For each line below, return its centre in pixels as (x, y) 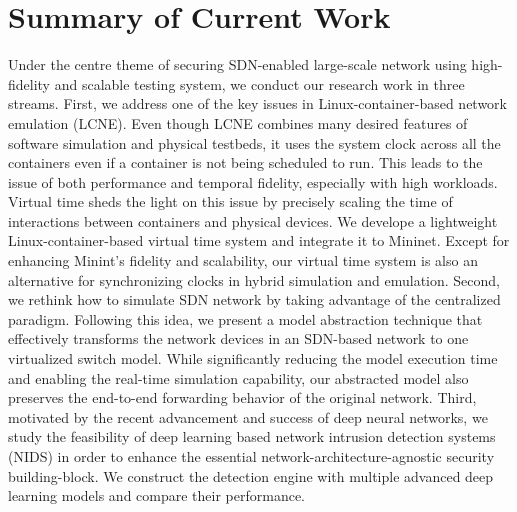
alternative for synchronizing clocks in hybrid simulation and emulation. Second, (254, 279)
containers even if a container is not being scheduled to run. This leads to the (245, 162)
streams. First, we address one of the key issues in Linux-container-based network (257, 103)
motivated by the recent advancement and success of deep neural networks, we (248, 416)
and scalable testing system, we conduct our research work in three (259, 83)
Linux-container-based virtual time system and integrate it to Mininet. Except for (259, 240)
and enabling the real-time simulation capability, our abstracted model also (238, 377)
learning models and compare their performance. (157, 495)
